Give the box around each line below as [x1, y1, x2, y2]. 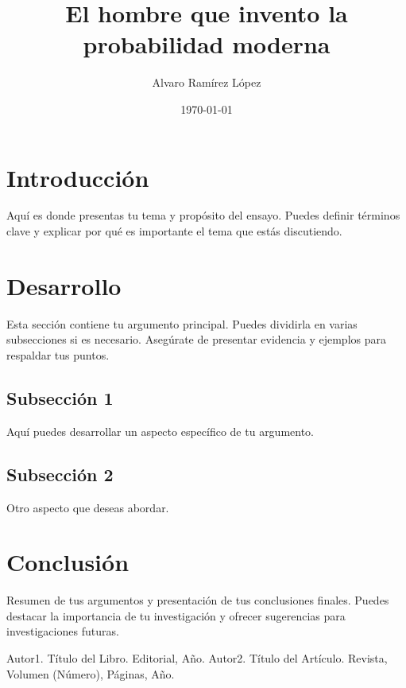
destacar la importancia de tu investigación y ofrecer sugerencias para [6, 607, 346, 624]
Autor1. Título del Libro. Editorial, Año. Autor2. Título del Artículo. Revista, [6, 650, 388, 667]
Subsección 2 [6, 461, 114, 486]
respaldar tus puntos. [6, 346, 110, 363]
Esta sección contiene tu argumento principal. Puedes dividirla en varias [6, 315, 358, 332]
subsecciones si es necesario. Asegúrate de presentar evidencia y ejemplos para [6, 331, 386, 348]
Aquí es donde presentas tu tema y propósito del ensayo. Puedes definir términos [6, 207, 400, 224]
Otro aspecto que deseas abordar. [6, 499, 169, 515]
